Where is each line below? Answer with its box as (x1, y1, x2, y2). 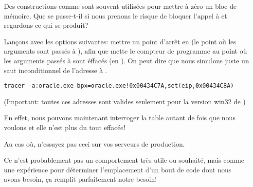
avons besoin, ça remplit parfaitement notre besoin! (4, 174, 157, 184)
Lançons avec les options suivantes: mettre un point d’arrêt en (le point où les (4, 36, 236, 46)
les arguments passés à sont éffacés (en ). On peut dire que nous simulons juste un (4, 55, 249, 65)
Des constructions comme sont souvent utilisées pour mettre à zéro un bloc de (4, 1, 236, 11)
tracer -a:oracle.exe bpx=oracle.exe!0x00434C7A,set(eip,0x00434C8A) (4, 82, 234, 90)
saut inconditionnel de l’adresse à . (4, 65, 107, 75)
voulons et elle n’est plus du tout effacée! (4, 122, 126, 132)
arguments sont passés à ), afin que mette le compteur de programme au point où (4, 46, 247, 56)
